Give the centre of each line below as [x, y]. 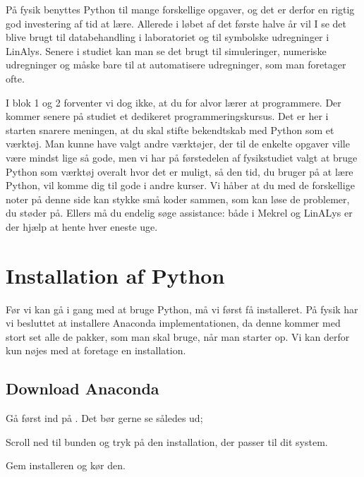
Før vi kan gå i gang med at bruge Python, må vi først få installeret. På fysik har [182, 309]
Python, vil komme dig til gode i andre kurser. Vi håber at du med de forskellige [180, 185]
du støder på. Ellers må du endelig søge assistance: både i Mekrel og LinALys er [179, 213]
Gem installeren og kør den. [66, 465]
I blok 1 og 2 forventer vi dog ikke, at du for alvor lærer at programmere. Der [174, 102]
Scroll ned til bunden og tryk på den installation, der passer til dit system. [167, 441]
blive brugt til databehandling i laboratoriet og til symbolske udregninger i [168, 37]
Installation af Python [115, 275]
